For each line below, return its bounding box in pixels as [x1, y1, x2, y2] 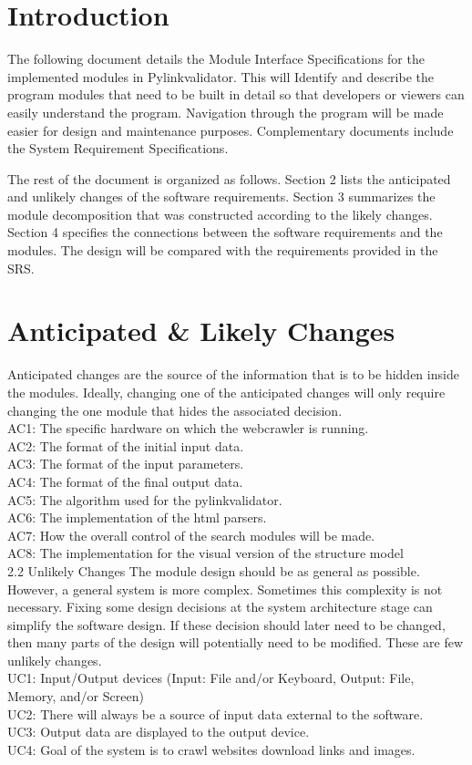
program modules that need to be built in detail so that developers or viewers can [7, 85, 465, 104]
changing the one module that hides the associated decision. [7, 400, 343, 419]
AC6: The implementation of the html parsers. [7, 508, 267, 527]
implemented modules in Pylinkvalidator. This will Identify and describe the [7, 67, 434, 86]
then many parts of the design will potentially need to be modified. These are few [7, 633, 464, 652]
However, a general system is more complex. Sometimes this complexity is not [7, 579, 443, 598]
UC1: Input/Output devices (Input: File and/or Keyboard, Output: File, [7, 668, 415, 687]
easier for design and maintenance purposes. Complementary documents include [7, 120, 454, 140]
